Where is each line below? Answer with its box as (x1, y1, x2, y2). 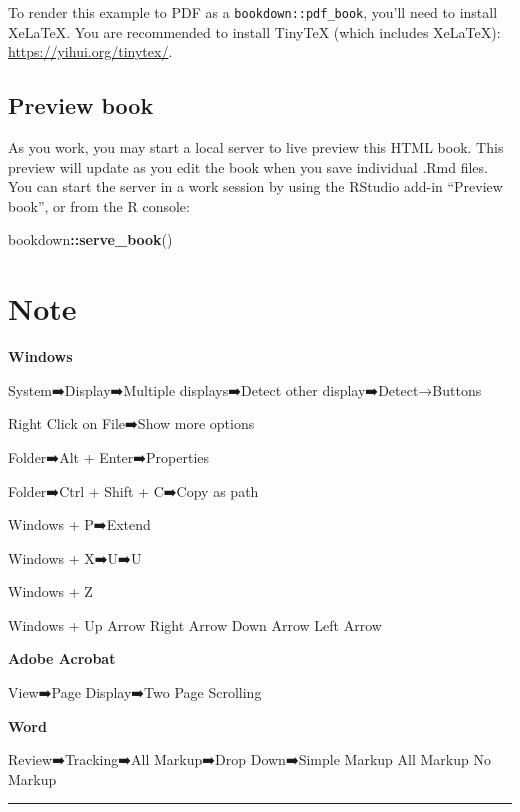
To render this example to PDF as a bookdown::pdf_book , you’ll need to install (8, 2, 498, 22)
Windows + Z (8, 581, 93, 602)
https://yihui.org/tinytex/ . (8, 41, 173, 62)
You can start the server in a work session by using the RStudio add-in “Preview (8, 176, 503, 197)
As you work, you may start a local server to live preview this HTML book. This (8, 137, 504, 158)
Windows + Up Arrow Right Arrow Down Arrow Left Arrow (8, 614, 382, 635)
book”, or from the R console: (8, 195, 190, 216)
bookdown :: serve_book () (8, 229, 173, 250)
